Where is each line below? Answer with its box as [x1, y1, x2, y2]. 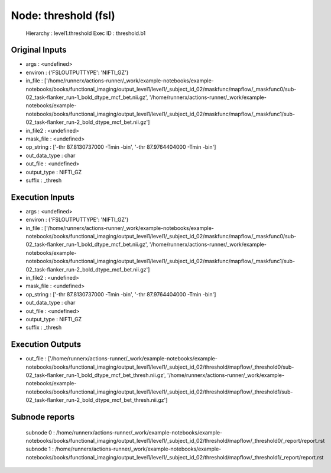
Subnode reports [11, 412, 75, 422]
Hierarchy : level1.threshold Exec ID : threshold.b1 [25, 30, 146, 37]
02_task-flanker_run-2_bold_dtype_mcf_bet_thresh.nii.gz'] [25, 397, 168, 404]
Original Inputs [11, 45, 67, 55]
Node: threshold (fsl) [11, 9, 115, 22]
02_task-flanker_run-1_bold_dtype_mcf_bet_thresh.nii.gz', [25, 371, 166, 379]
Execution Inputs [11, 192, 75, 202]
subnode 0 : [25, 429, 56, 436]
